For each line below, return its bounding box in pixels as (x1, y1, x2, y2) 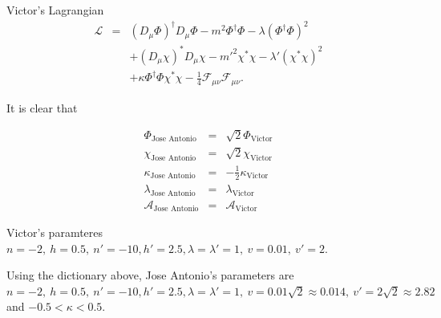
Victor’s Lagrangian (6, 2, 104, 18)
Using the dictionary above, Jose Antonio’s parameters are (6, 267, 294, 283)
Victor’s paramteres (6, 224, 103, 241)
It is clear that (6, 99, 78, 116)
